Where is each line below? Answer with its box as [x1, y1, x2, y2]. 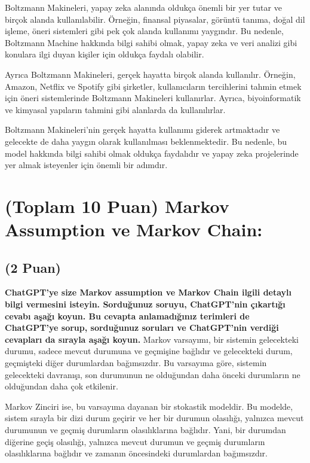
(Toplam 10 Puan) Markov [5, 193, 229, 218]
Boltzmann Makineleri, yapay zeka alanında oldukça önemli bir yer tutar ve [5, 1, 282, 13]
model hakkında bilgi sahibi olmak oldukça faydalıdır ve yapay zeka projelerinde [5, 147, 299, 159]
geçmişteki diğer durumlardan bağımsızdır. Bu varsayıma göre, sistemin [5, 357, 267, 369]
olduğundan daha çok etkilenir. [5, 380, 118, 392]
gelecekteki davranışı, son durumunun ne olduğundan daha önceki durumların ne [5, 368, 300, 380]
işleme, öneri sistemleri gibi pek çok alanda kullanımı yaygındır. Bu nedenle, [5, 25, 284, 37]
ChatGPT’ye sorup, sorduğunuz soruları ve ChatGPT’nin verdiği [5, 321, 279, 334]
